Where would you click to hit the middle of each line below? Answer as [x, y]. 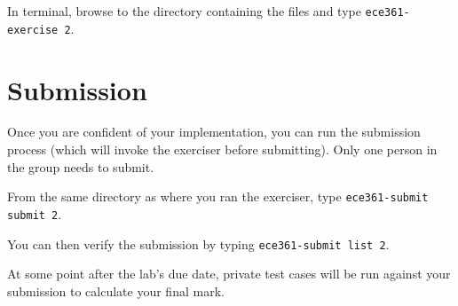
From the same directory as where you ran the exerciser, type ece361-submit [218, 196]
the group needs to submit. [81, 166]
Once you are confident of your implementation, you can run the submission [214, 132]
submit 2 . [35, 213]
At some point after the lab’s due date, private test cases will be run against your [229, 274]
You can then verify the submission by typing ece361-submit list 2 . [198, 243]
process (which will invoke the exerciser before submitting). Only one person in [222, 149]
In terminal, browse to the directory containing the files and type [184, 11]
